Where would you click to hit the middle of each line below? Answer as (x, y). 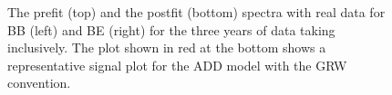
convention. (39, 83)
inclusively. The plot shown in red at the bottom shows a (167, 47)
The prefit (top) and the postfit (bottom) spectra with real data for (196, 12)
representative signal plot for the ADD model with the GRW (177, 65)
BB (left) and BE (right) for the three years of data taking (171, 29)
